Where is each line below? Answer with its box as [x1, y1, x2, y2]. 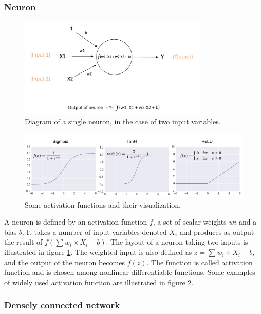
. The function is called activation [146, 256, 253, 267]
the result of [4, 236, 43, 247]
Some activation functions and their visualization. [25, 199, 181, 210]
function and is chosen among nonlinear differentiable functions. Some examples [4, 267, 255, 278]
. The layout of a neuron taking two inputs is [106, 236, 248, 247]
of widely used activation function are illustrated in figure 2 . [4, 276, 194, 287]
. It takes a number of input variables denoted [22, 226, 167, 237]
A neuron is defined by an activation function [4, 216, 147, 227]
